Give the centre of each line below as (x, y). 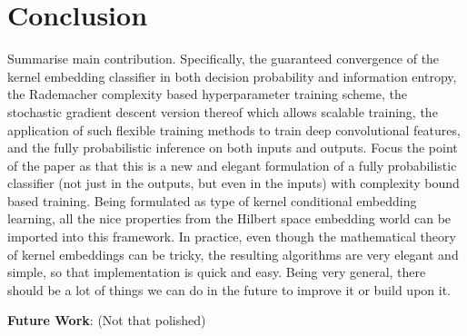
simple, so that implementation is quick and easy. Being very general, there (217, 272)
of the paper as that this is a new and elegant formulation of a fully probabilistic (232, 165)
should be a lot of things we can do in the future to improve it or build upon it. (229, 289)
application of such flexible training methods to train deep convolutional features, (234, 129)
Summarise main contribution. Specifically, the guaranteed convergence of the (224, 59)
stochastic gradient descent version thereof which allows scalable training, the (223, 111)
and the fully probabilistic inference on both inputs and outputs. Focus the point (233, 148)
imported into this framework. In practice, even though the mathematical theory (232, 237)
